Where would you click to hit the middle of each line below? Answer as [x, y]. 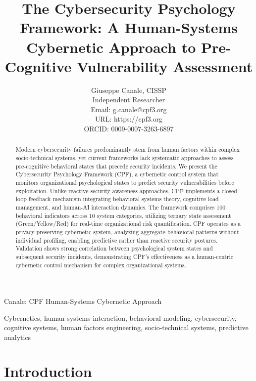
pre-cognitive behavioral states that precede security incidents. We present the [116, 166]
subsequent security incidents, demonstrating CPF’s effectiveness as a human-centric [125, 256]
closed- [230, 190]
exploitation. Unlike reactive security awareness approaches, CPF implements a [118, 190]
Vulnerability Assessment [165, 66]
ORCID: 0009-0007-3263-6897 [129, 129]
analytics [18, 337]
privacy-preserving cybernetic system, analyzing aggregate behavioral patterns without [127, 232]
